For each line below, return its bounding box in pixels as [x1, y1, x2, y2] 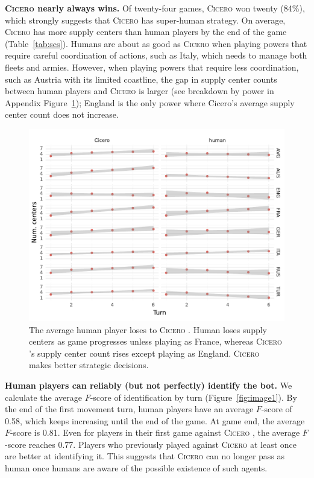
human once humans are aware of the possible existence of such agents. [5, 462, 268, 474]
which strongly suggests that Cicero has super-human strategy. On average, [5, 13, 286, 26]
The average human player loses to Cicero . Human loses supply [29, 323, 267, 336]
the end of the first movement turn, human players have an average [5, 403, 254, 415]
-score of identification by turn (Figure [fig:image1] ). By [90, 390, 297, 403]
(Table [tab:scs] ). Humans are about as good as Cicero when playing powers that [5, 37, 307, 49]
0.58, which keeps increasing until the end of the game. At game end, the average [5, 414, 305, 427]
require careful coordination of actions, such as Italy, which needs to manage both [5, 49, 307, 62]
